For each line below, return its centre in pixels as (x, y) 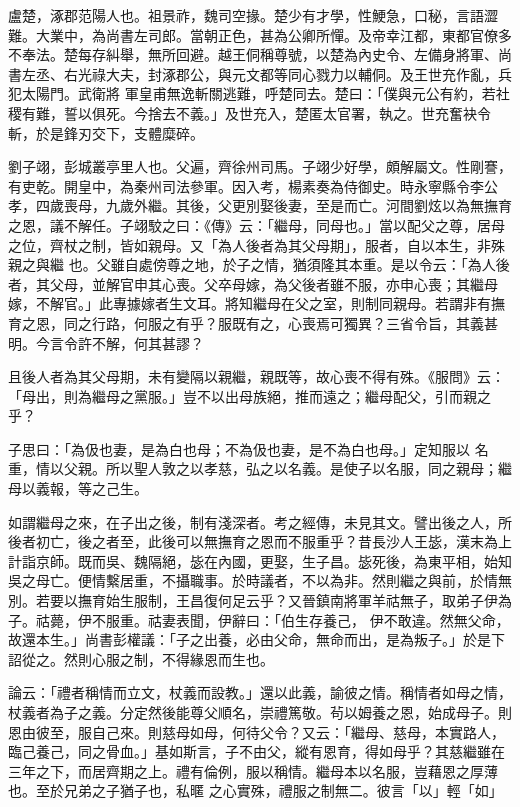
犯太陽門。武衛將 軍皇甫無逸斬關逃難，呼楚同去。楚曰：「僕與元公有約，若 (252, 93)
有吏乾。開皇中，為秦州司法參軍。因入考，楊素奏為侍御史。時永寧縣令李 (246, 185)
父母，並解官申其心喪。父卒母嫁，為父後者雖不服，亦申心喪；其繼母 (273, 283)
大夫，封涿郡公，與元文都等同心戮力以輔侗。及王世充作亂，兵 (308, 73)
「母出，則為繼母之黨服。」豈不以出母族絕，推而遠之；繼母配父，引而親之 (249, 395)
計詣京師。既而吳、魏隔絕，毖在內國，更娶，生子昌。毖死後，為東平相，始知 (260, 560)
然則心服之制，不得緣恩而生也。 (168, 658)
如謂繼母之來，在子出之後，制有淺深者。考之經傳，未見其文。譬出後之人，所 (260, 521)
